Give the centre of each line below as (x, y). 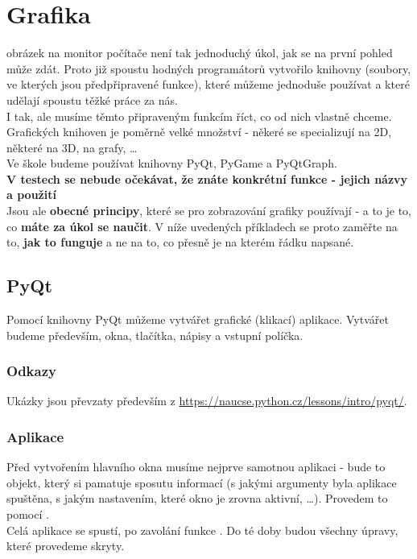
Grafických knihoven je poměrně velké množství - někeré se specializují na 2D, (199, 132)
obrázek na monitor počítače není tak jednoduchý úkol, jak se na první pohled (200, 53)
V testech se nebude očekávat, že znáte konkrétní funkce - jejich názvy (207, 178)
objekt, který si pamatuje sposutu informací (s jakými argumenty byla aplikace (202, 482)
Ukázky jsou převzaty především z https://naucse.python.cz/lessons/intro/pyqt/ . (207, 401)
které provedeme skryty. (66, 546)
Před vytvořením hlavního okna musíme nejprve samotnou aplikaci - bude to (196, 467)
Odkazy (31, 371)
